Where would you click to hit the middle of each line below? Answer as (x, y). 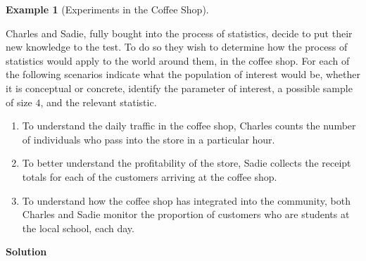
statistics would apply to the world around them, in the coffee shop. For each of (178, 60)
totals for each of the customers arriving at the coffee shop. (150, 176)
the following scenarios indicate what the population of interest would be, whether (183, 74)
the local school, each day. (78, 228)
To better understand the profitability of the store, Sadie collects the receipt (187, 163)
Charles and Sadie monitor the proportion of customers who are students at (186, 214)
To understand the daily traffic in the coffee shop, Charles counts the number (189, 126)
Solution (26, 252)
